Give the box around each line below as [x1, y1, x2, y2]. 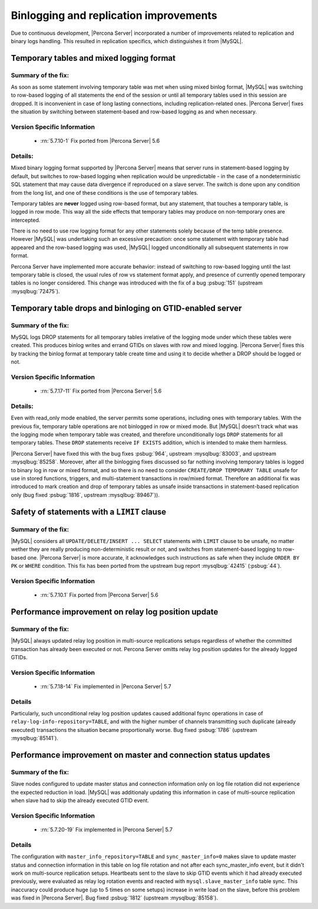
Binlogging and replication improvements [11, 9, 217, 22]
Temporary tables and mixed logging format [11, 53, 176, 63]
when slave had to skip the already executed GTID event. [11, 797, 150, 804]
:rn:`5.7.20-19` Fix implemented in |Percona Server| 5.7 [40, 826, 173, 833]
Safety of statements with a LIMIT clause [11, 506, 167, 516]
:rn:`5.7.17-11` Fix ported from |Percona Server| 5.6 [40, 387, 162, 395]
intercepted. [11, 216, 41, 224]
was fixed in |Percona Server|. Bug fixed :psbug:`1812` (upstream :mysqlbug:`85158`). [11, 894, 218, 901]
